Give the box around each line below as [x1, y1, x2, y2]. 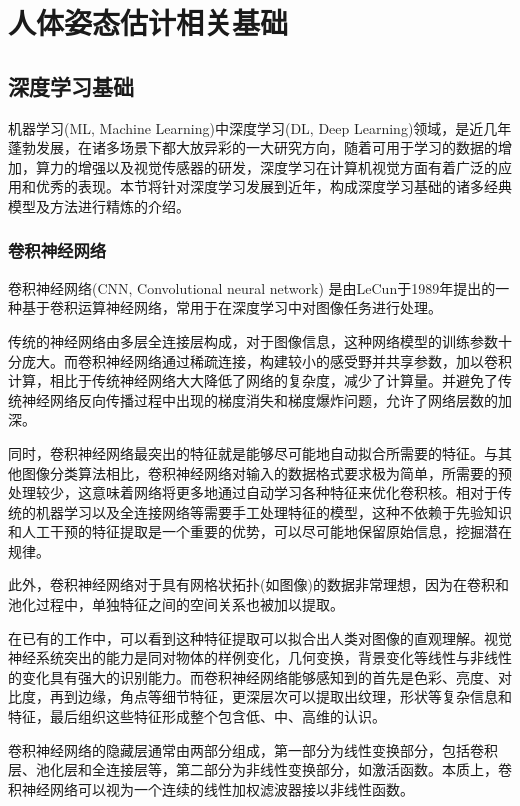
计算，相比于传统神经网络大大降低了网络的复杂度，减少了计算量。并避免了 [8, 370, 498, 391]
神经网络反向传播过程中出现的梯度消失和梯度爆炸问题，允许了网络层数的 [21, 389, 498, 410]
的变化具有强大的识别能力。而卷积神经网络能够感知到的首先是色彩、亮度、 [8, 666, 498, 687]
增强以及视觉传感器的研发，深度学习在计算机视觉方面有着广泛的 [77, 156, 498, 177]
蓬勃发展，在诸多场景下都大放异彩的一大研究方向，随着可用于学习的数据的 [8, 137, 498, 158]
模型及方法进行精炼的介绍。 [8, 195, 190, 216]
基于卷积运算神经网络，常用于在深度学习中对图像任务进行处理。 [21, 297, 442, 318]
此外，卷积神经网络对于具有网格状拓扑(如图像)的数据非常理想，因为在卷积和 [8, 574, 509, 595]
